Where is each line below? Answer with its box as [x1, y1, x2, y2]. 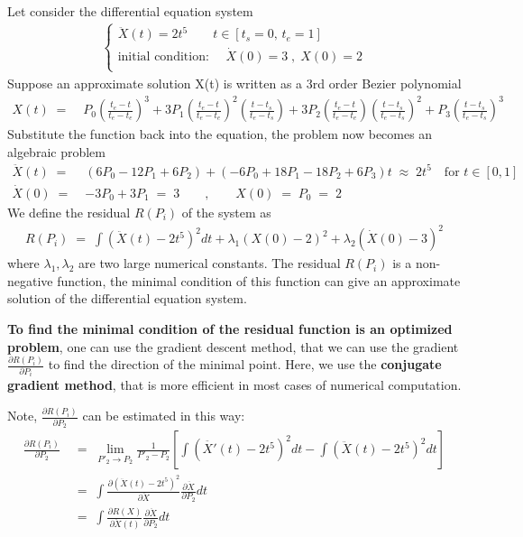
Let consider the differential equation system [7, 2, 253, 20]
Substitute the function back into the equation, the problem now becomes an [7, 125, 433, 144]
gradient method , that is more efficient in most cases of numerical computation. [7, 375, 462, 394]
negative [7, 271, 53, 290]
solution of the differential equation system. [7, 289, 247, 308]
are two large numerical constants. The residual [78, 254, 341, 273]
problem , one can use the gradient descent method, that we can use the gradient [7, 337, 459, 356]
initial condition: [117, 50, 209, 63]
